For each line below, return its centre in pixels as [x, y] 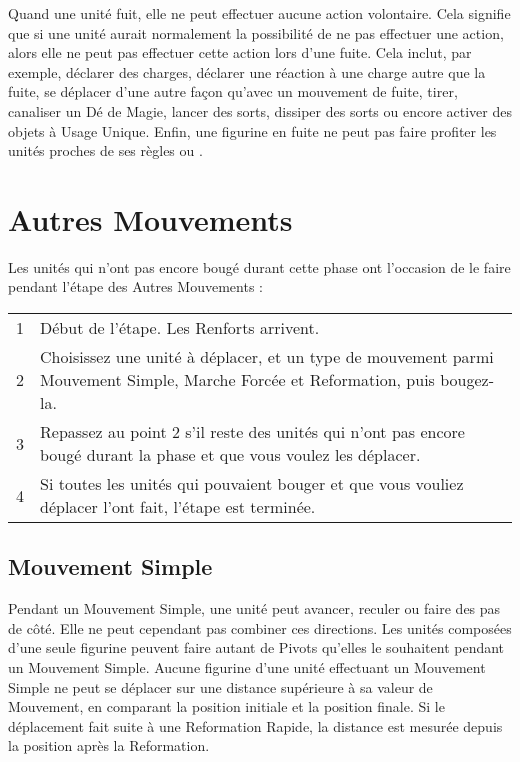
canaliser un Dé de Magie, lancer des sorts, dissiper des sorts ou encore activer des [260, 110]
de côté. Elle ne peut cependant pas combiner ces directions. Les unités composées [260, 627]
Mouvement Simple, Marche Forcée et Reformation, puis [237, 380]
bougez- [467, 380]
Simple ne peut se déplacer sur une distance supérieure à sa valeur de [220, 686]
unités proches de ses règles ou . [105, 150]
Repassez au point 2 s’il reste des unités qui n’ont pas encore [252, 432]
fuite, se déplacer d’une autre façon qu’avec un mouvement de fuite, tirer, [233, 91]
